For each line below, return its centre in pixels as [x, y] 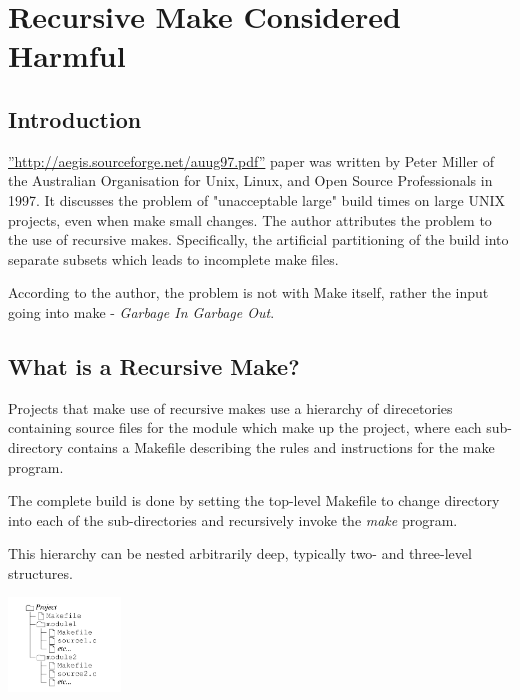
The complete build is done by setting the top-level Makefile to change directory [254, 500]
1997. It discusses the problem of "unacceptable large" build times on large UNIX [257, 199]
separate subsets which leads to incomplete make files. [173, 258]
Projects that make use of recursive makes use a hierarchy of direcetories [230, 407]
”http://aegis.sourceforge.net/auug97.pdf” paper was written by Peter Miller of [251, 160]
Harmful [67, 55]
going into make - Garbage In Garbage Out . [141, 311]
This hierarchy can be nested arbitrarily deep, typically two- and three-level [240, 553]
